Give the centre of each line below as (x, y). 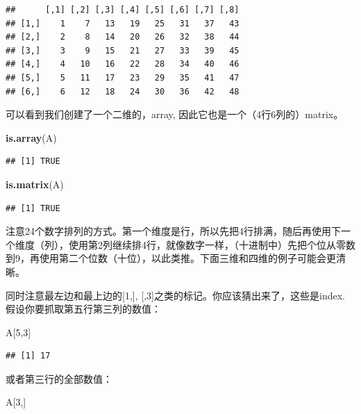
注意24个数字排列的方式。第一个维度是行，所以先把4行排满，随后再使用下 (173, 231)
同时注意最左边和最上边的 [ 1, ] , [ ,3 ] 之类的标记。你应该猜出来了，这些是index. (175, 295)
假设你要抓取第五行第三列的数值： (83, 309)
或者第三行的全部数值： (59, 378)
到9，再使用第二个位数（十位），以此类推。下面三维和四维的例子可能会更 (171, 258)
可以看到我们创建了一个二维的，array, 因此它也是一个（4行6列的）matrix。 (175, 114)
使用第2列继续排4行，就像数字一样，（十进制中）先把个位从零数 (212, 244)
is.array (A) (31, 137)
